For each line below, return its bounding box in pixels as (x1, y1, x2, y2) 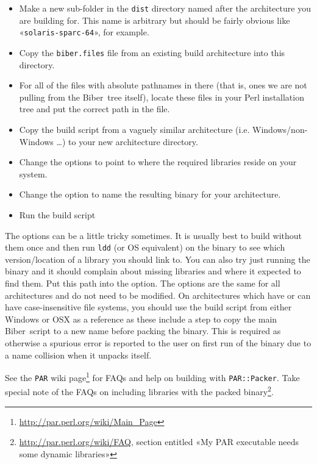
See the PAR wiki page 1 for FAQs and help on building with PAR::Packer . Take (5, 369, 300, 384)
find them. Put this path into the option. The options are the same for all (5, 276, 280, 289)
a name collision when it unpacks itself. (5, 348, 152, 361)
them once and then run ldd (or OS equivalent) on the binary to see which (5, 241, 285, 254)
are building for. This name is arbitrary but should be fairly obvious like (19, 13, 290, 26)
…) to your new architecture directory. (56, 135, 198, 148)
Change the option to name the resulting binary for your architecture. (19, 188, 281, 201)
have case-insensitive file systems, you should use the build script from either (5, 301, 292, 313)
